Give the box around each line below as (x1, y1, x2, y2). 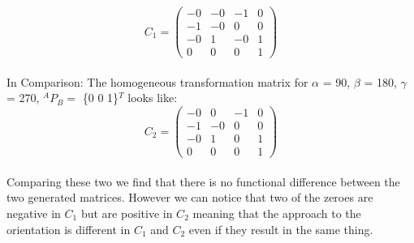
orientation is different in (6, 220, 131, 237)
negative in (6, 204, 61, 221)
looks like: (127, 89, 178, 106)
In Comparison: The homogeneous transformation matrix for (6, 73, 308, 90)
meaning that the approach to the (192, 204, 361, 221)
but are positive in (80, 204, 173, 221)
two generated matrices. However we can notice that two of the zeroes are (6, 189, 373, 206)
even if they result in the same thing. (188, 220, 373, 237)
